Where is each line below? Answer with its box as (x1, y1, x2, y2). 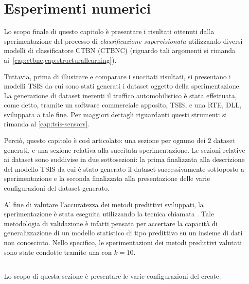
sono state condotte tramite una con (4, 247, 112, 257)
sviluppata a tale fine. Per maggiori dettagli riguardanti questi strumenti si (4, 109, 227, 119)
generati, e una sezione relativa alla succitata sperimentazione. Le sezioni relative (4, 144, 245, 155)
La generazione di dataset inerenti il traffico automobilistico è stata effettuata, (4, 90, 237, 100)
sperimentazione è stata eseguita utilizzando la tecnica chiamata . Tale (4, 209, 214, 219)
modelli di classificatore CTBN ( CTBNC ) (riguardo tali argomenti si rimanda (4, 45, 236, 55)
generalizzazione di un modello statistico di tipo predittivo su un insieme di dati (4, 228, 243, 238)
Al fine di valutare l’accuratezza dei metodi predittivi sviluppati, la (4, 199, 204, 209)
